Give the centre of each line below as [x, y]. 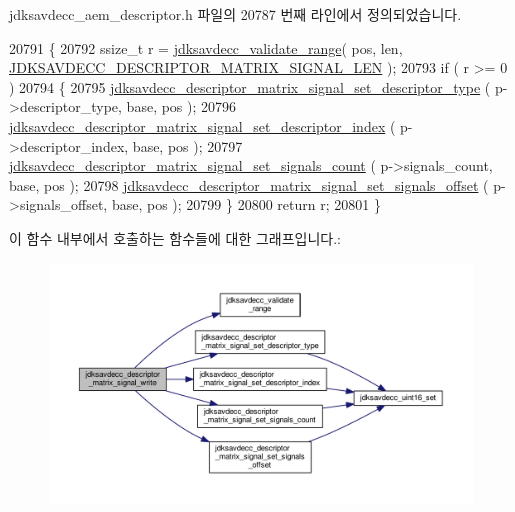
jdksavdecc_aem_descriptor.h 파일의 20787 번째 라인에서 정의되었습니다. [235, 14]
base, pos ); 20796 [181, 106]
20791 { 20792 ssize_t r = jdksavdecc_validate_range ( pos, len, [206, 47]
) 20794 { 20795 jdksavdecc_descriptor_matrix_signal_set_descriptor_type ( [250, 86]
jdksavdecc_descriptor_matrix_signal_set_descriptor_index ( [202, 125]
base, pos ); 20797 [187, 145]
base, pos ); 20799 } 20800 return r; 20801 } [246, 204]
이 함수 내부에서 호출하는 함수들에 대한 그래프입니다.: [175, 237]
